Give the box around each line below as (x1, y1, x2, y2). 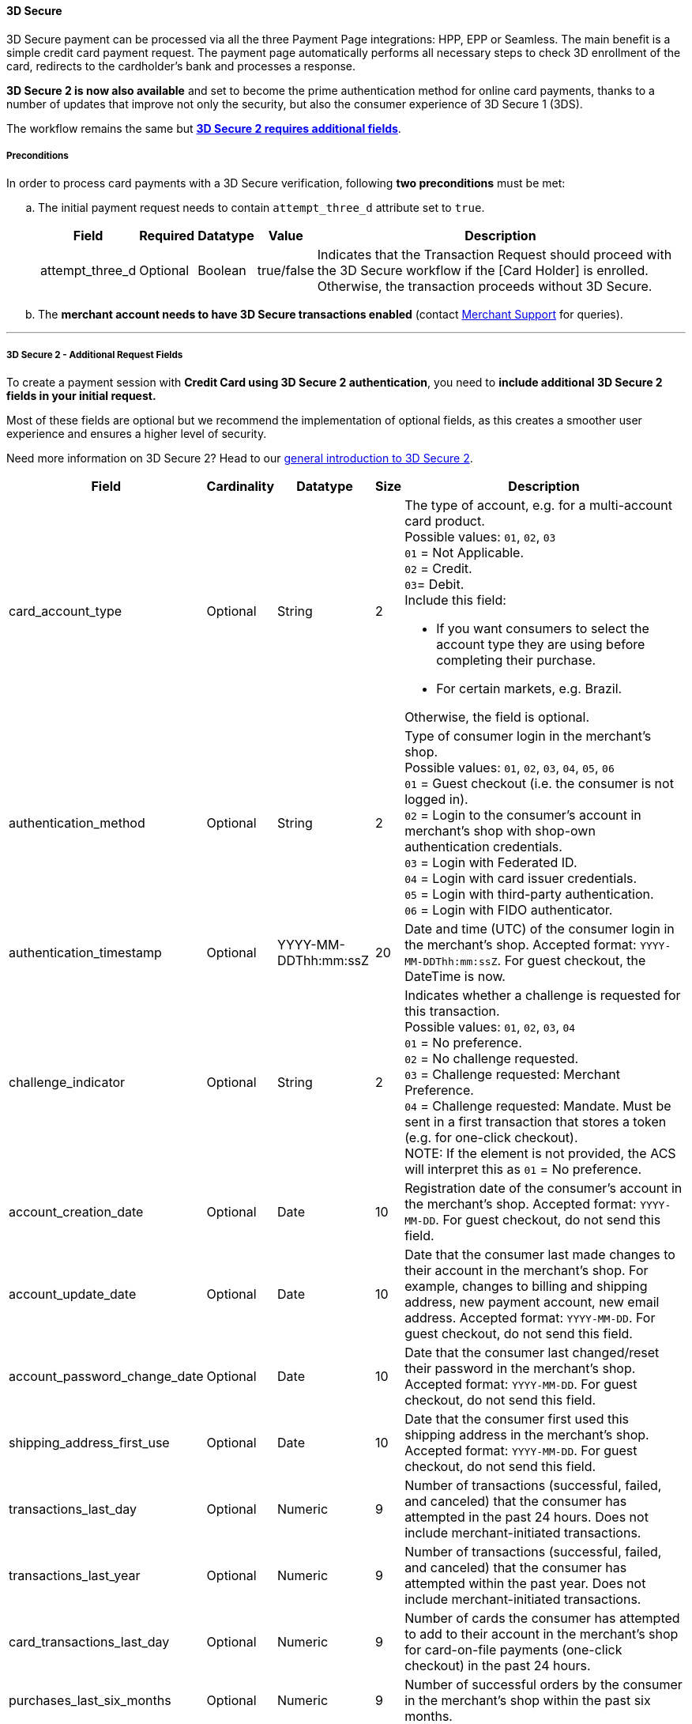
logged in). (404, 791, 468, 808)
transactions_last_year (9, 1567, 141, 1584)
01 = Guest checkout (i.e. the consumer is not (404, 775, 674, 792)
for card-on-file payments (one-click (404, 1642, 622, 1658)
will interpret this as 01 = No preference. (404, 1161, 642, 1178)
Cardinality (206, 478, 275, 495)
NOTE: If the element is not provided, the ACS (404, 1145, 676, 1162)
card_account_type (9, 603, 122, 620)
